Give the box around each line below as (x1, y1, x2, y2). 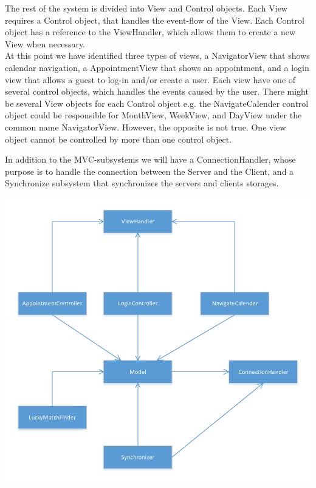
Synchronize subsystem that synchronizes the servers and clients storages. (5, 177, 279, 189)
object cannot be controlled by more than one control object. (5, 132, 232, 145)
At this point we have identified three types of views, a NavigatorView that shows (5, 49, 310, 62)
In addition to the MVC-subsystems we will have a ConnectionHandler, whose (5, 153, 296, 166)
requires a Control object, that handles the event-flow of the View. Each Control (5, 13, 304, 26)
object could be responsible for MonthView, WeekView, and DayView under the (5, 109, 302, 121)
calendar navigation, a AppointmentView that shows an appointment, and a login (5, 61, 309, 73)
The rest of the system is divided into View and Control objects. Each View (5, 2, 287, 14)
